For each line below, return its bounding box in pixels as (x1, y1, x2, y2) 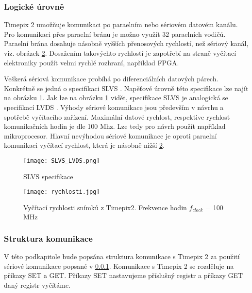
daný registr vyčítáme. (4, 280, 71, 290)
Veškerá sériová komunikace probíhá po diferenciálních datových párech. (4, 74, 218, 84)
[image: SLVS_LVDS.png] (23, 157, 100, 164)
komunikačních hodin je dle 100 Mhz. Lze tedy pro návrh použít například (4, 121, 226, 131)
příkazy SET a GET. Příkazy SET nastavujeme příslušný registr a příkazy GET (4, 270, 243, 280)
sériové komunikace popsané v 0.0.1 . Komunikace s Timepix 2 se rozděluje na (4, 261, 234, 271)
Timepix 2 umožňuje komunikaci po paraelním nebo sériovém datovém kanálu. (4, 19, 238, 30)
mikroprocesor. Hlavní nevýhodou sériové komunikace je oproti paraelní (4, 130, 217, 140)
